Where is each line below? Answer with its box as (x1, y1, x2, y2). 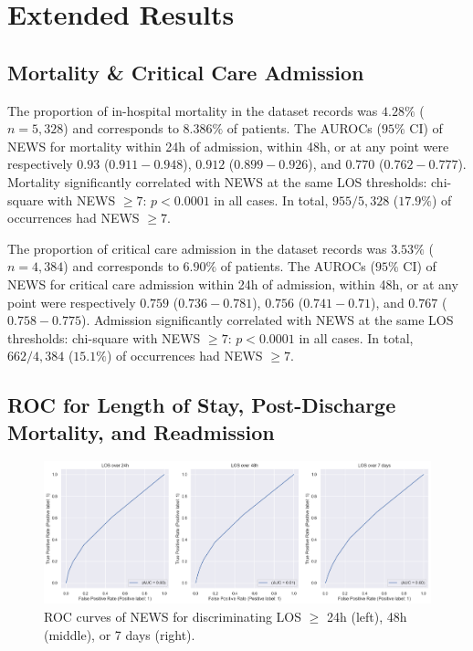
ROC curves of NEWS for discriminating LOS (44, 606, 302, 625)
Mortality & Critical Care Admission (7, 58, 364, 86)
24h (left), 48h (327, 606, 407, 625)
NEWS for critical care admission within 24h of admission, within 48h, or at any (7, 274, 458, 293)
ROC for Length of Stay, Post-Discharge (7, 391, 396, 419)
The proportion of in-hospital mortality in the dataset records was (7, 100, 378, 120)
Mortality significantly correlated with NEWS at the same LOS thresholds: (7, 172, 427, 191)
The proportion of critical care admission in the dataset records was (7, 238, 387, 257)
